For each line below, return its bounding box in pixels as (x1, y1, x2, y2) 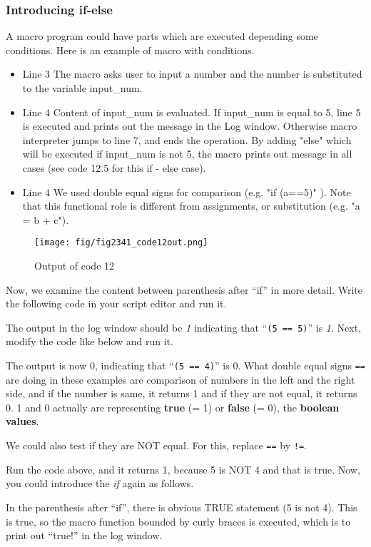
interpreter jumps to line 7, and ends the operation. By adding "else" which (22, 132, 352, 147)
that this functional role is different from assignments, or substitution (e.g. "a (22, 198, 360, 213)
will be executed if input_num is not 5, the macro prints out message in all (22, 146, 352, 161)
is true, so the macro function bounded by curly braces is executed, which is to (6, 513, 351, 528)
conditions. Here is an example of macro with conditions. (6, 42, 255, 57)
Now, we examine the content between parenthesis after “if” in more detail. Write (6, 282, 362, 297)
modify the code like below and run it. (6, 334, 173, 349)
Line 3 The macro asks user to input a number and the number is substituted (22, 66, 362, 81)
